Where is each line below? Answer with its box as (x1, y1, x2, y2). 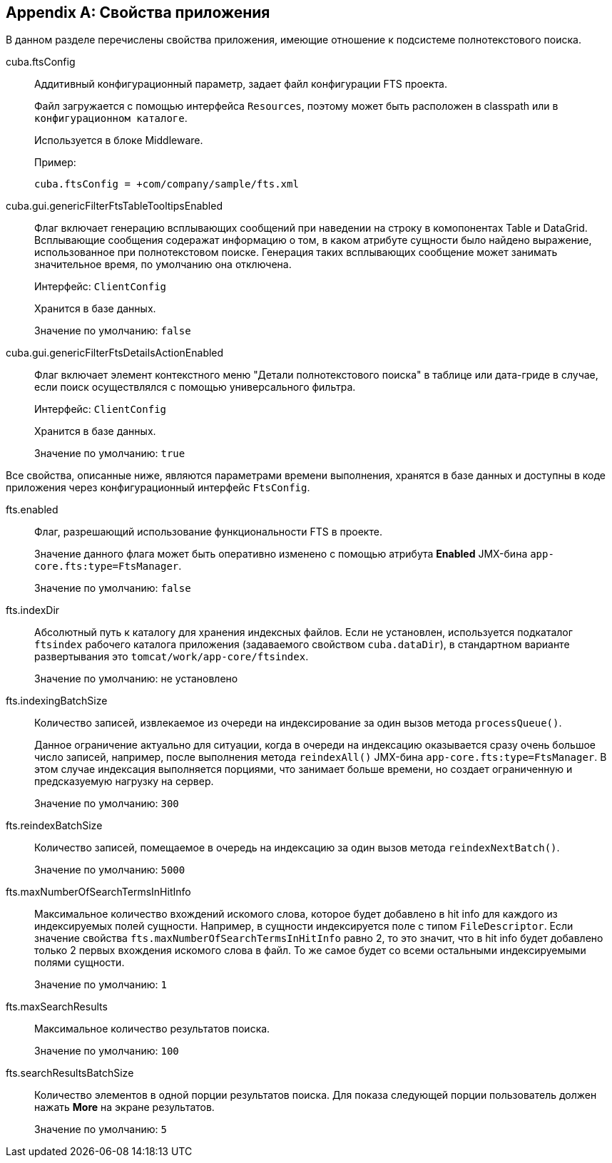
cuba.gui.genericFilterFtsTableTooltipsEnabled (6, 200, 223, 212)
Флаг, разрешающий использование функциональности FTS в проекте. (34, 526, 382, 538)
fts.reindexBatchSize (6, 819, 103, 832)
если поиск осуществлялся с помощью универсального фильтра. (34, 381, 356, 394)
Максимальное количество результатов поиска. (34, 1023, 270, 1035)
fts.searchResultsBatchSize (6, 1067, 134, 1080)
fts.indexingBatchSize (6, 695, 108, 707)
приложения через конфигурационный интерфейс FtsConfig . (6, 481, 310, 494)
